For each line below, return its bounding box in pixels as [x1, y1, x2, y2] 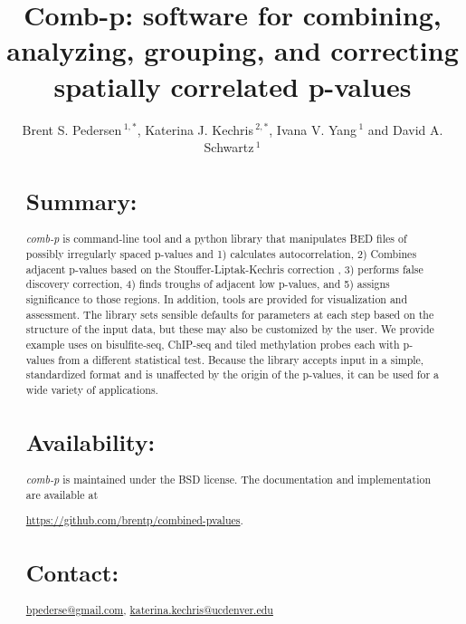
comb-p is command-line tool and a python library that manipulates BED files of [25, 231, 407, 246]
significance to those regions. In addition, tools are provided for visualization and [25, 291, 408, 306]
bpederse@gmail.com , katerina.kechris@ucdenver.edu [25, 602, 273, 618]
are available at [25, 486, 99, 502]
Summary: [25, 186, 138, 216]
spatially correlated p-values [53, 67, 412, 104]
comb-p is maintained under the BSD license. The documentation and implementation [25, 472, 431, 487]
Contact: [25, 557, 119, 589]
